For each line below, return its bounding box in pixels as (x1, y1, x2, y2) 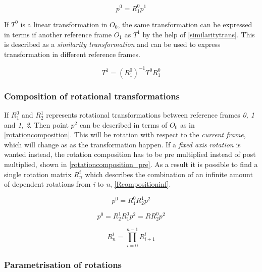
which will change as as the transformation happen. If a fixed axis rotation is (4, 139, 241, 149)
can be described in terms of (79, 119, 168, 130)
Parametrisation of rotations (4, 258, 122, 270)
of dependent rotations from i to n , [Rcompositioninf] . (4, 179, 171, 189)
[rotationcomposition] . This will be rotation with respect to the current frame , (4, 129, 246, 140)
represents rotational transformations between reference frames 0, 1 (46, 110, 255, 120)
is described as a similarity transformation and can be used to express (4, 39, 221, 49)
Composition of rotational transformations (4, 89, 180, 102)
